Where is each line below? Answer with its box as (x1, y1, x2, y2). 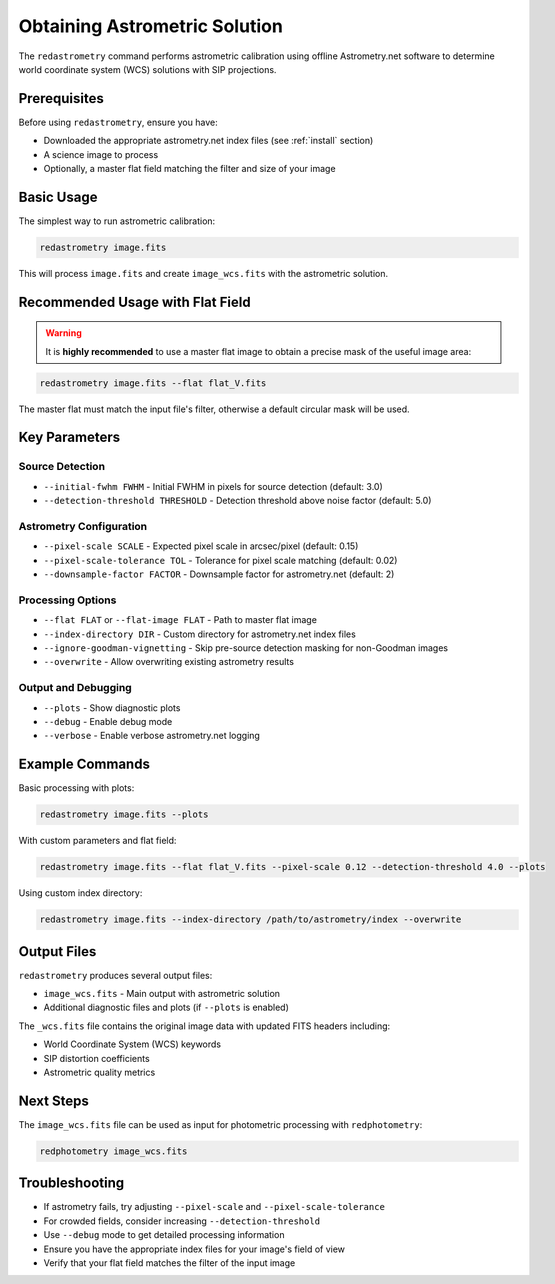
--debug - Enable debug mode (43, 715, 173, 727)
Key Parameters (18, 429, 120, 446)
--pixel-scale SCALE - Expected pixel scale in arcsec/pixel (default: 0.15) (43, 540, 359, 552)
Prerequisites (18, 90, 104, 107)
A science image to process (43, 148, 159, 160)
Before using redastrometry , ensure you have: (18, 116, 219, 128)
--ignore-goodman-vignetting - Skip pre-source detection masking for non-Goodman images (43, 642, 449, 654)
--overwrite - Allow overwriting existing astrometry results (43, 656, 295, 668)
